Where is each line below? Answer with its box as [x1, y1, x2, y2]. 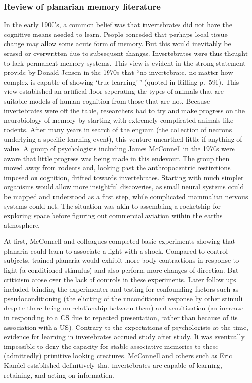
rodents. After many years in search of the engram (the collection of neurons [4, 124, 232, 134]
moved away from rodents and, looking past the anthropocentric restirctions [4, 163, 231, 173]
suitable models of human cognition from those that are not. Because [4, 95, 210, 106]
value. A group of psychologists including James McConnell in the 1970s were [4, 143, 235, 153]
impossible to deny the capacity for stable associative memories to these [4, 341, 218, 351]
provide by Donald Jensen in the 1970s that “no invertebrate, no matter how [4, 67, 233, 77]
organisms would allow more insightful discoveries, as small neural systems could [4, 182, 244, 192]
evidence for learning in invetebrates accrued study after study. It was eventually [4, 331, 245, 342]
